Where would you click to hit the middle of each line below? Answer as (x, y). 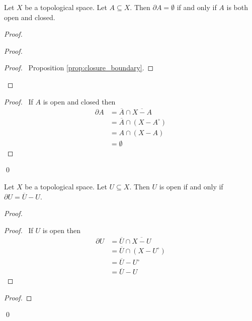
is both (237, 7)
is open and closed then (79, 101)
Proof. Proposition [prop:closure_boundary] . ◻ (79, 68)
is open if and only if (191, 186)
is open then (61, 230)
